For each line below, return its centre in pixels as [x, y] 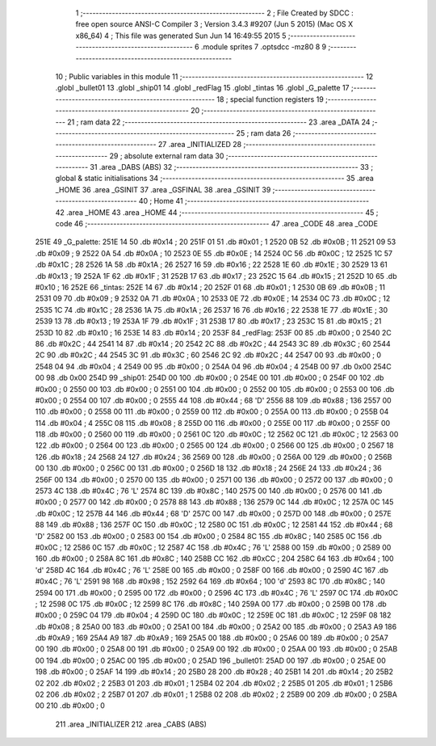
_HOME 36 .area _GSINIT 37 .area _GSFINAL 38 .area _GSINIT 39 [163, 189]
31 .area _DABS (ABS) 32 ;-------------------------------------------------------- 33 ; [232, 167]
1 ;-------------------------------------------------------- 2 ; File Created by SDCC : [215, 13]
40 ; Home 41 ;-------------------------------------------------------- [254, 201]
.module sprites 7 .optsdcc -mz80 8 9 [264, 47]
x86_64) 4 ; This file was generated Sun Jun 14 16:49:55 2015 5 [181, 36]
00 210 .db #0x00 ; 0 [70, 706]
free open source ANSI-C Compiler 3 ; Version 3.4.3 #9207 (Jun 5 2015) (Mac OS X [214, 24]
